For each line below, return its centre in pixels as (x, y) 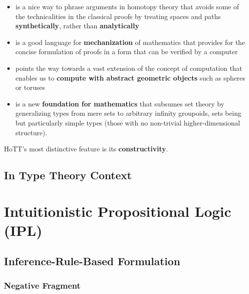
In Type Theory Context (68, 175)
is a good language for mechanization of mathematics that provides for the (130, 42)
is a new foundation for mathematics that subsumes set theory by (120, 103)
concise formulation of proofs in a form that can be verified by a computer (126, 52)
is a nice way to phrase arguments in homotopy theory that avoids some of (127, 6)
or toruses (30, 87)
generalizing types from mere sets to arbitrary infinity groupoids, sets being (128, 113)
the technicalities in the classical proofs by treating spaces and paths (118, 16)
